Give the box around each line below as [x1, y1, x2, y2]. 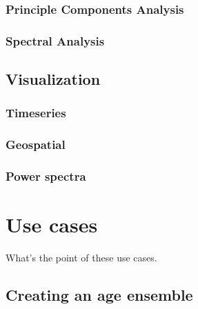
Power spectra [6, 168, 86, 185]
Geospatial [6, 136, 66, 153]
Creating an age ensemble [6, 284, 193, 306]
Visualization [6, 68, 101, 90]
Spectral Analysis [6, 32, 105, 49]
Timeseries [6, 104, 66, 121]
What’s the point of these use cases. [6, 250, 157, 265]
